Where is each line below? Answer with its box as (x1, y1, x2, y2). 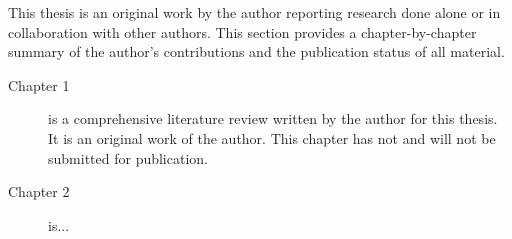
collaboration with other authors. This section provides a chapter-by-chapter (8, 21, 477, 42)
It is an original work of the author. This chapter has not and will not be (48, 127, 496, 148)
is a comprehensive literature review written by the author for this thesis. (48, 108, 498, 129)
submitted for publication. (48, 147, 208, 168)
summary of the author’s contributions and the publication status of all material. (8, 41, 505, 62)
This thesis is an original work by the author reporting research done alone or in (8, 2, 501, 22)
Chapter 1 (8, 74, 70, 95)
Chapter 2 (8, 181, 70, 202)
